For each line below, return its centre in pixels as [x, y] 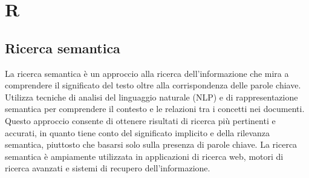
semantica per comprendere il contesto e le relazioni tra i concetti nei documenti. [155, 109]
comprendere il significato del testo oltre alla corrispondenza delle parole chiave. [153, 85]
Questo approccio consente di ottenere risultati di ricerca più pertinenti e [140, 120]
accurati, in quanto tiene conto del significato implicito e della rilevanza [138, 132]
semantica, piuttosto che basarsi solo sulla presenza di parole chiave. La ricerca [151, 144]
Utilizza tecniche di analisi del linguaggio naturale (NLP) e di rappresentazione [151, 97]
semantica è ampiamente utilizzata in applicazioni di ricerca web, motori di [144, 156]
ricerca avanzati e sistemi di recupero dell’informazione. [108, 168]
